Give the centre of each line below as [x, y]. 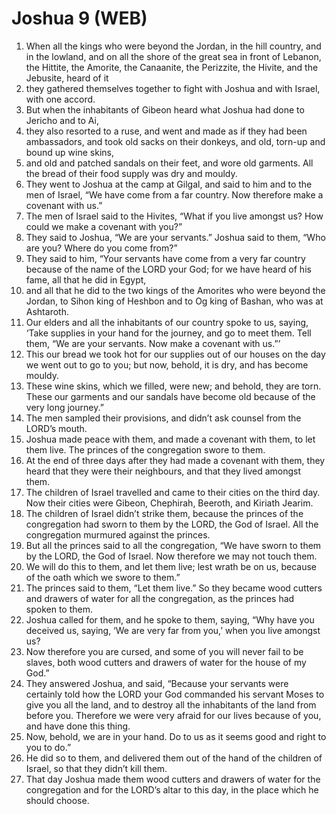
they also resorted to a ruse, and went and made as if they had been [166, 131]
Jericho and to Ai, [62, 120]
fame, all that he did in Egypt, [86, 279]
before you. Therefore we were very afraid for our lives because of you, [173, 715]
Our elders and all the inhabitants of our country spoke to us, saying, [167, 322]
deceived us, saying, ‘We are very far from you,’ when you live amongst [173, 630]
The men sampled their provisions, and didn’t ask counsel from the [163, 418]
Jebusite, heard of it [67, 78]
